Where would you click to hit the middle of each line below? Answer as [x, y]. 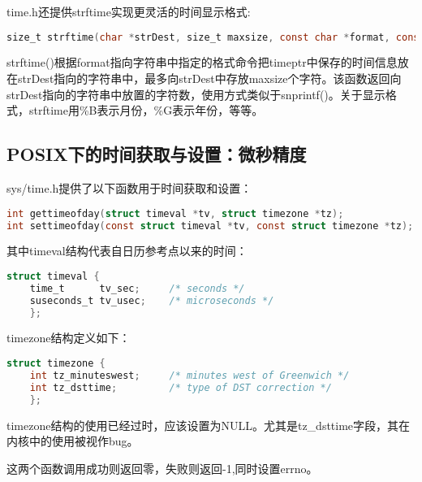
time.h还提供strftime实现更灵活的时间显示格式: [129, 11]
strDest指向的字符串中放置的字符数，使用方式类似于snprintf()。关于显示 [196, 94]
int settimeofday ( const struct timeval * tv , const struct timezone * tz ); [210, 226]
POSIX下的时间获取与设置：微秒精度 [157, 154]
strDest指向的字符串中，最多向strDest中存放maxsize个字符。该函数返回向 [209, 78]
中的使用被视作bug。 [84, 441]
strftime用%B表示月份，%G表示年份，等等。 [146, 110]
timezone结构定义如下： [69, 338]
